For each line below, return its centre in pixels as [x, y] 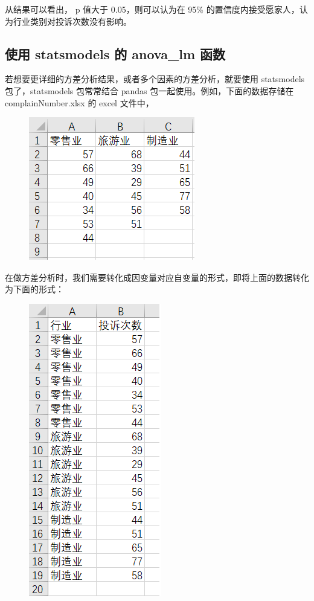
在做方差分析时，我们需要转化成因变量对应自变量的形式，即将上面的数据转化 [157, 277]
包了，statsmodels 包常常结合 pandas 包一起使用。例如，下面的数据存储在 [149, 90]
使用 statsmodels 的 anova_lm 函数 [115, 53]
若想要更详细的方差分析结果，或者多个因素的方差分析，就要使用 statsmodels [155, 79]
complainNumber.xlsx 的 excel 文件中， [79, 102]
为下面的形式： [34, 289]
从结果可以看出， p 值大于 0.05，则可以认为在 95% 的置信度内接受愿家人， [152, 9]
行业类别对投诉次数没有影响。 [72, 21]
